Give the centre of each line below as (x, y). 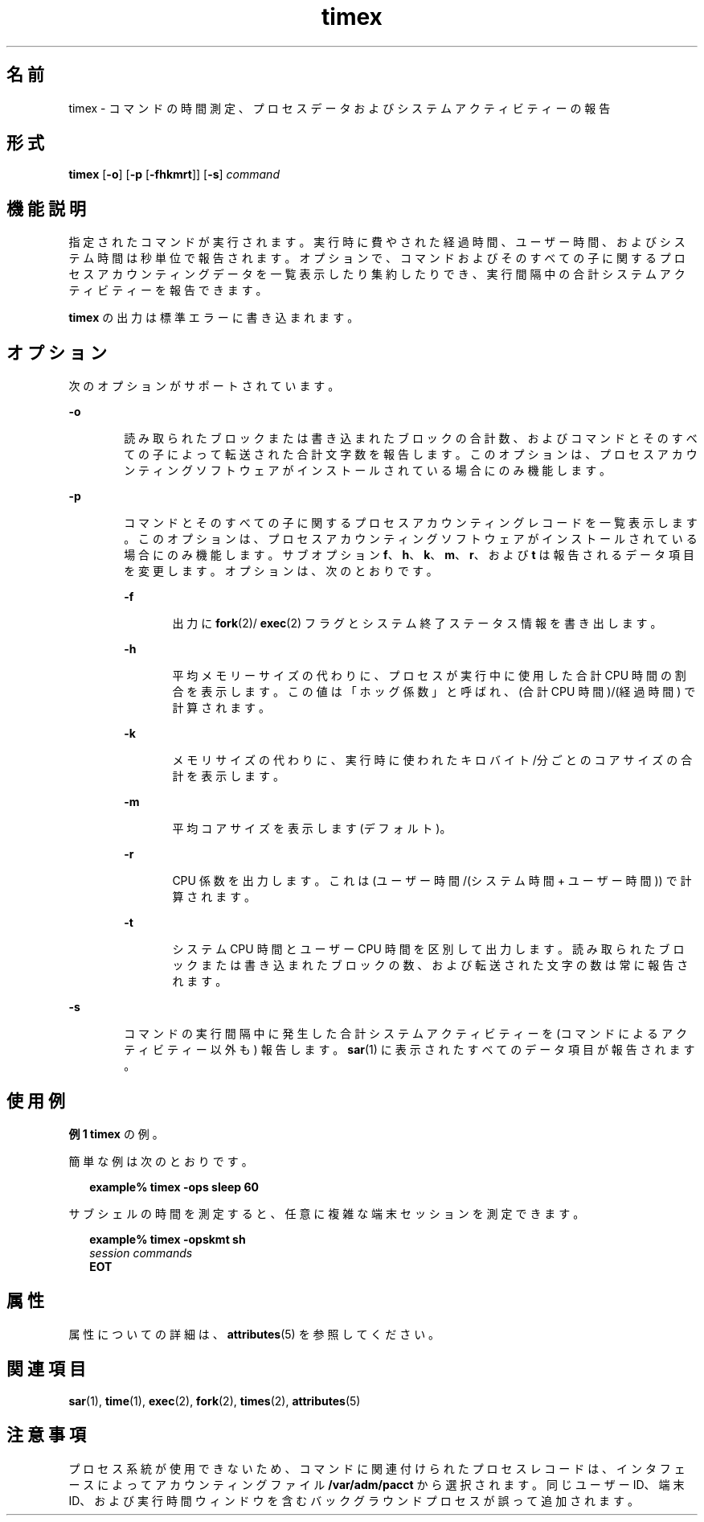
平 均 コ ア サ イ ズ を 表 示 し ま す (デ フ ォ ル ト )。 (312, 829)
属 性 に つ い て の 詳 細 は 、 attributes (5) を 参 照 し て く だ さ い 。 (254, 1334)
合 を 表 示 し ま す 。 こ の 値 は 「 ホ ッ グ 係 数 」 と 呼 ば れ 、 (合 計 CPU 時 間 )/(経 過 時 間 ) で (434, 692)
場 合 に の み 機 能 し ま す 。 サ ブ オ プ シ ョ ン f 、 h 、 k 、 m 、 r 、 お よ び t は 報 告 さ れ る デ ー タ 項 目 (409, 555)
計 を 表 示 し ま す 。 (228, 776)
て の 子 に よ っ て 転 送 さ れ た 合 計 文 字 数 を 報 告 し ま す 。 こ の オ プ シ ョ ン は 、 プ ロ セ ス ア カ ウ (411, 455)
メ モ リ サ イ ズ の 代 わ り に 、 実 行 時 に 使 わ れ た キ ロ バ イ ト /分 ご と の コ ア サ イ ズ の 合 (432, 760)
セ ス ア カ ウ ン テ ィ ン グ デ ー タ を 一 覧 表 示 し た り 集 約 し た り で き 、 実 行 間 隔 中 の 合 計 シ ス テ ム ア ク (377, 274)
